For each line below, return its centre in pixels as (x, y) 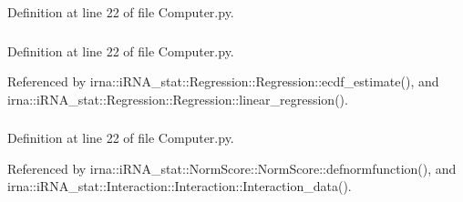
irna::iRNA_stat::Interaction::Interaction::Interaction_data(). (180, 186)
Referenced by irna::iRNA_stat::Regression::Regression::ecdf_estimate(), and (223, 81)
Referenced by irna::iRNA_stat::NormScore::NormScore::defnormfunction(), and (232, 168)
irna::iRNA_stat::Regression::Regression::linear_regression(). (178, 99)
